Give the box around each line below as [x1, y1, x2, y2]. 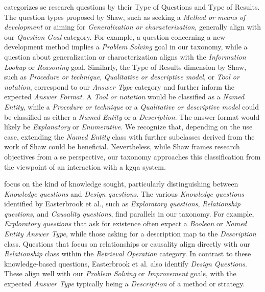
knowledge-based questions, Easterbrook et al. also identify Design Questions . [4, 258, 247, 269]
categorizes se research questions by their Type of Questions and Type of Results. [4, 2, 260, 12]
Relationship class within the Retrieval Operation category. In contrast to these [4, 248, 251, 259]
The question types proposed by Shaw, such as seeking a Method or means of [4, 11, 246, 22]
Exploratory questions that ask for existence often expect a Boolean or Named [4, 218, 247, 229]
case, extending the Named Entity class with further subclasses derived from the [4, 131, 255, 142]
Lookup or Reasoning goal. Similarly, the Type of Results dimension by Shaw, [4, 61, 247, 72]
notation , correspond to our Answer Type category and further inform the [4, 81, 234, 92]
